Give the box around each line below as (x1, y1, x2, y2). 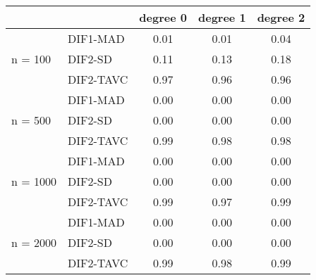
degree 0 (139, 9, 187, 25)
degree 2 (257, 9, 305, 25)
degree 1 (198, 9, 246, 25)
